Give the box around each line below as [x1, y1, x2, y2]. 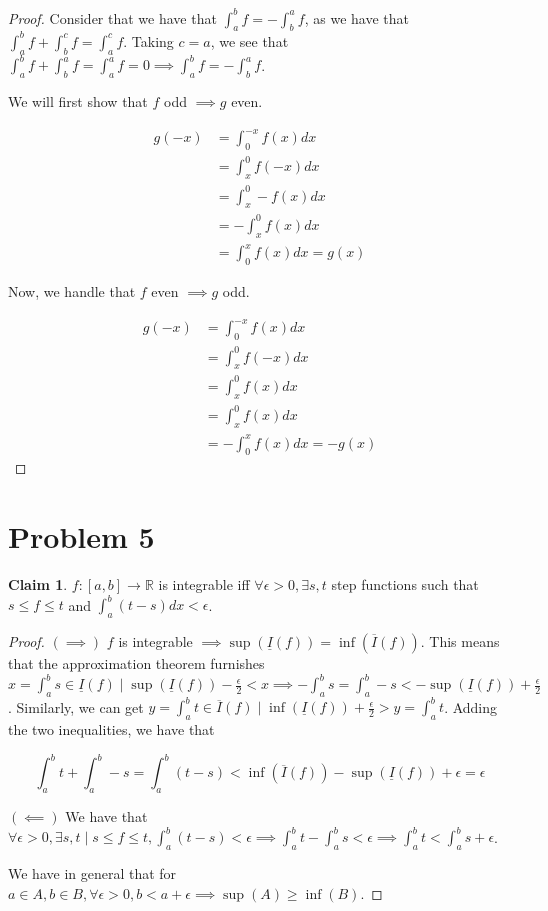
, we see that [210, 30, 289, 51]
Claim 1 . [8, 574, 68, 595]
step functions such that [331, 574, 479, 595]
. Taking [123, 30, 174, 51]
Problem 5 [8, 516, 155, 557]
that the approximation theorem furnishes [8, 652, 265, 673]
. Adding [444, 696, 498, 717]
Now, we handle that [8, 281, 136, 302]
